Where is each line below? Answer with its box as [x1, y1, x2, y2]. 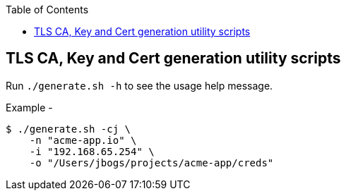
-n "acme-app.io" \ [29, 134, 137, 146]
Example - [6, 101, 53, 114]
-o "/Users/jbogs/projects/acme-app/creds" [29, 157, 274, 169]
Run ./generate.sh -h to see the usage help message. [6, 79, 273, 92]
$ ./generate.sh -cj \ [6, 123, 131, 135]
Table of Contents [6, 4, 89, 16]
